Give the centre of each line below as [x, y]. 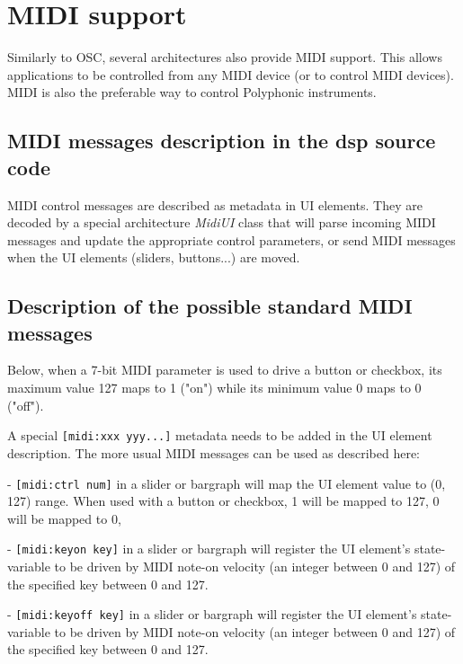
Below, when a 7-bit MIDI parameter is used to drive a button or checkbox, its [225, 370]
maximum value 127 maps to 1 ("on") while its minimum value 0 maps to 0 [214, 388]
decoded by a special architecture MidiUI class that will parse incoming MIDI [222, 222]
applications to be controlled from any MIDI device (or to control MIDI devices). [231, 74]
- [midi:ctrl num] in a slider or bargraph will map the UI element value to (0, [227, 483]
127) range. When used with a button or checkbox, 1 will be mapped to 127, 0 [223, 501]
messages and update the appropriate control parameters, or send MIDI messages [231, 239]
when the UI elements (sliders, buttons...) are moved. [154, 257]
